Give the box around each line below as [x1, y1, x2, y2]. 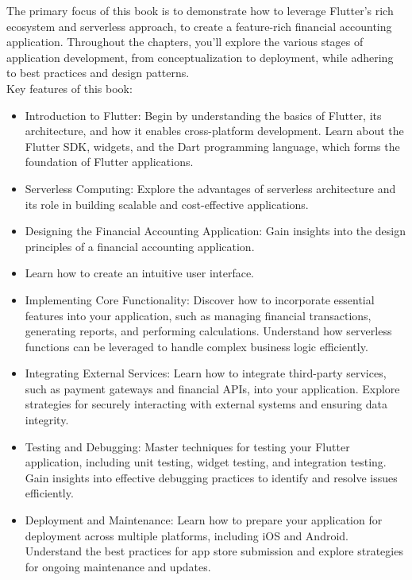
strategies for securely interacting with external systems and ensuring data [25, 396, 387, 412]
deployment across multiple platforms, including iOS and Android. [25, 527, 348, 543]
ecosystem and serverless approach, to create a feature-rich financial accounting [6, 17, 392, 34]
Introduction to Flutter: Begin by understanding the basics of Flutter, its [25, 106, 382, 123]
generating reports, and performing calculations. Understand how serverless [25, 323, 392, 339]
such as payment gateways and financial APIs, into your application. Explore [25, 380, 400, 396]
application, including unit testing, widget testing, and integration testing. [25, 454, 387, 470]
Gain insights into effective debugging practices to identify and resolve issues [25, 469, 398, 485]
